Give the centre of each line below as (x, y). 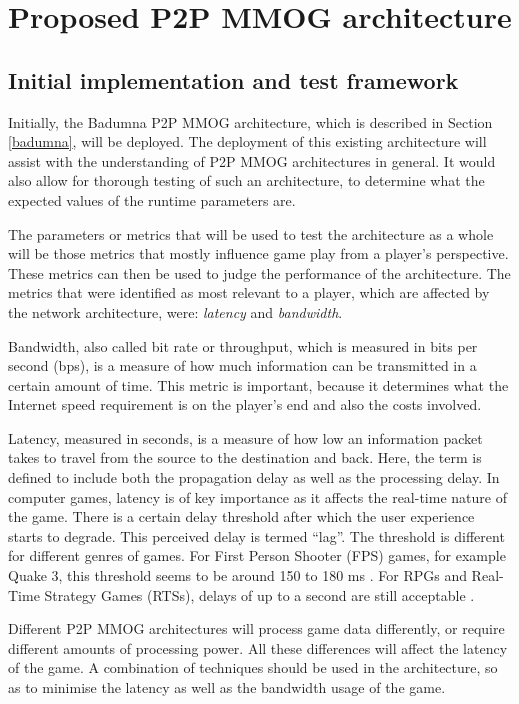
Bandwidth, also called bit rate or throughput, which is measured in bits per (243, 345)
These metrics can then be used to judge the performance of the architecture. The (259, 272)
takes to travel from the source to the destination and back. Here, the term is (245, 457)
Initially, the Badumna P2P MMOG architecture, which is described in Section (250, 121)
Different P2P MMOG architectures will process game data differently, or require (256, 628)
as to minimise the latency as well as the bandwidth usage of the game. (227, 687)
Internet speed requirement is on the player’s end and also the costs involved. (245, 404)
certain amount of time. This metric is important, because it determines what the (258, 384)
